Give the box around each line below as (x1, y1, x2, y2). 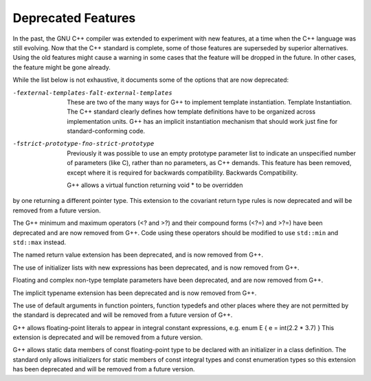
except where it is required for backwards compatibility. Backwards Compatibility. (67, 168, 298, 177)
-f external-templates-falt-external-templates (12, 89, 172, 96)
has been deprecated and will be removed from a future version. (12, 365, 195, 373)
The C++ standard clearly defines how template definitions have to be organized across (67, 107, 316, 116)
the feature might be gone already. (12, 63, 111, 72)
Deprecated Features (12, 10, 136, 25)
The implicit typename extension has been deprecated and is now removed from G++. (12, 289, 257, 297)
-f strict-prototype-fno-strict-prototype (12, 140, 155, 148)
